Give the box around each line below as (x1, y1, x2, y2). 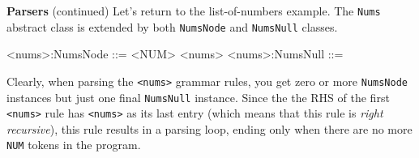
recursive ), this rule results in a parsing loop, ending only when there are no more (6, 120, 413, 137)
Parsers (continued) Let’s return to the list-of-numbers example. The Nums (6, 2, 381, 19)
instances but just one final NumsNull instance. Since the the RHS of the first (6, 88, 390, 105)
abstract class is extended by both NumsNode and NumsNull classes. (6, 18, 338, 35)
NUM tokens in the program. (6, 136, 141, 153)
